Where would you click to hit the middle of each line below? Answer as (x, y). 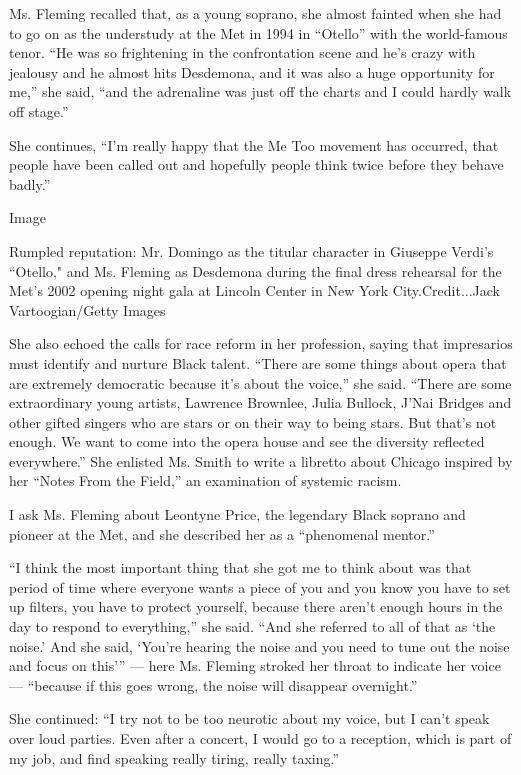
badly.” (30, 183)
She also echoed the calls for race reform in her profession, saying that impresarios (261, 343)
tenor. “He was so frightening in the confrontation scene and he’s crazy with (242, 52)
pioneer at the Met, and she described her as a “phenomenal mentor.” (222, 533)
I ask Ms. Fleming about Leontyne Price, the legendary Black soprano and (237, 514)
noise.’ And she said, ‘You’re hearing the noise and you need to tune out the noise (259, 645)
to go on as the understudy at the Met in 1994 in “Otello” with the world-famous (258, 32)
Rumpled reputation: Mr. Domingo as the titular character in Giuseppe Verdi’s (251, 250)
